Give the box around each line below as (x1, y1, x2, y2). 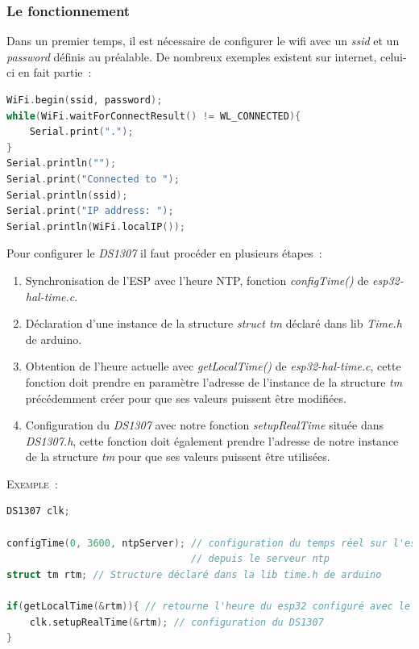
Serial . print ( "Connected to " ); (6, 173, 180, 185)
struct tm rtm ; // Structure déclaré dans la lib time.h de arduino (6, 568, 382, 580)
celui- (380, 48, 407, 65)
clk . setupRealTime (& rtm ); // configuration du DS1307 (29, 616, 324, 628)
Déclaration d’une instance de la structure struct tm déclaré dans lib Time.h (25, 315, 402, 332)
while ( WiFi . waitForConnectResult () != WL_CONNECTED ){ (6, 110, 301, 122)
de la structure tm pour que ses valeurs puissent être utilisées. (25, 448, 330, 465)
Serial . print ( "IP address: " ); (6, 205, 174, 217)
